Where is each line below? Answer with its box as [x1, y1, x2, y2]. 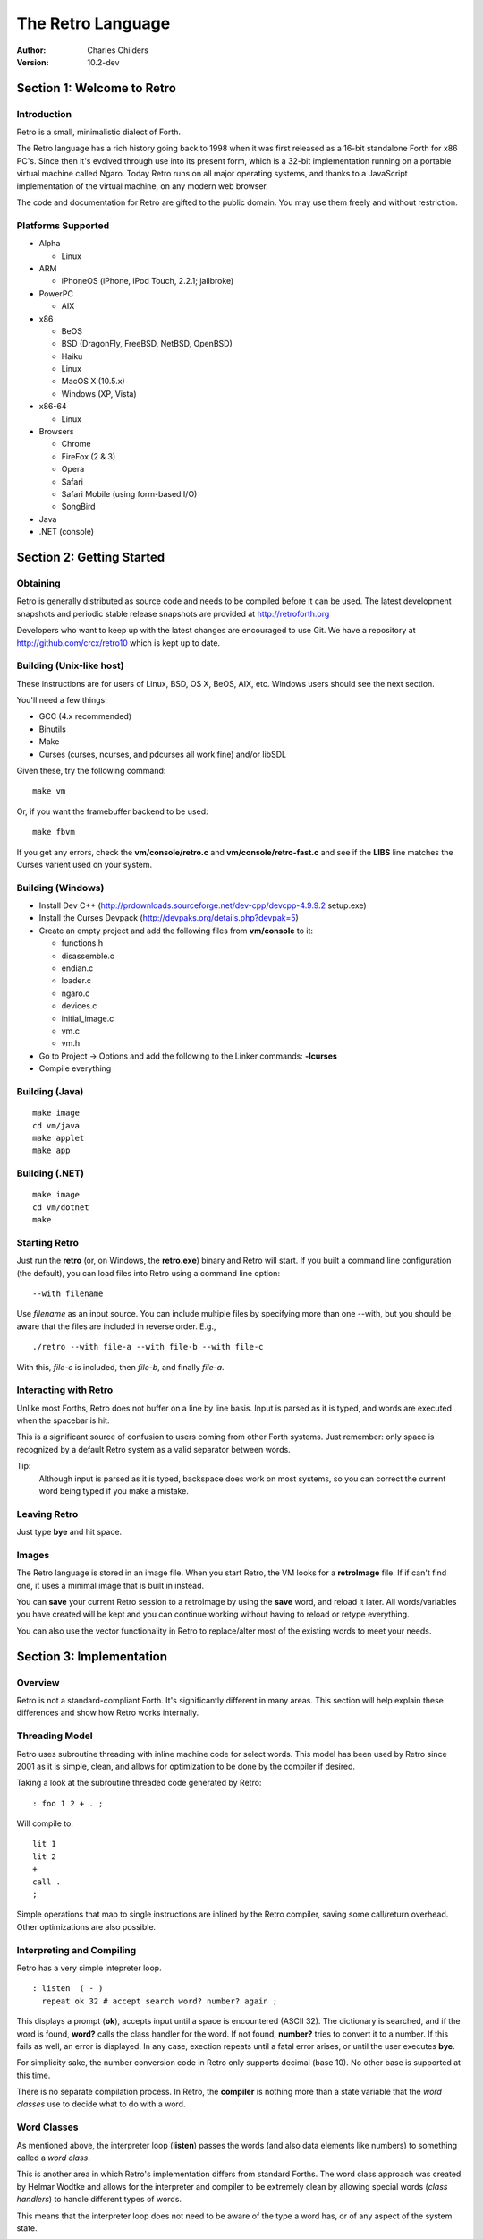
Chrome [61, 439, 91, 450]
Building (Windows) [16, 881, 105, 894]
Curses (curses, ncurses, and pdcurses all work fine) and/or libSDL [38, 749, 286, 759]
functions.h [61, 938, 104, 948]
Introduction [16, 107, 72, 120]
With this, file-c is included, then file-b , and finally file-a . [16, 1361, 225, 1372]
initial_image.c [61, 1013, 114, 1024]
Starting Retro [16, 1236, 80, 1248]
